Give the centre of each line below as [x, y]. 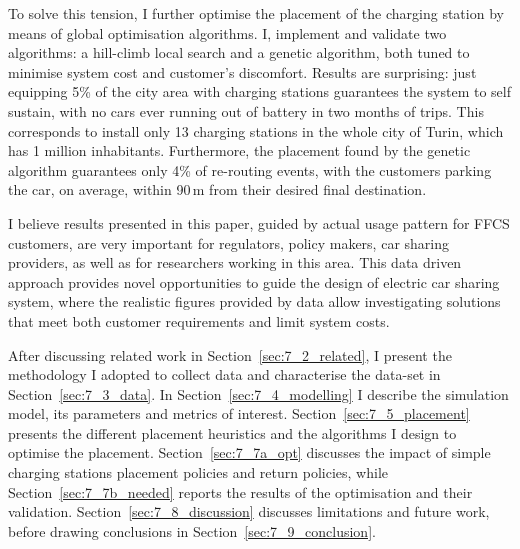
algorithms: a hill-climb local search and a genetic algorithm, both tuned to [239, 52]
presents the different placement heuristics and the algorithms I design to [232, 432]
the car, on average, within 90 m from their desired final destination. [217, 189]
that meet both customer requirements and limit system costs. [199, 320]
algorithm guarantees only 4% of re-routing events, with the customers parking [250, 169]
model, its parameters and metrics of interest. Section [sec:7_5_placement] [239, 413]
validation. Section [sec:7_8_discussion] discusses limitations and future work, [249, 511]
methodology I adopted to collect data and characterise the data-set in [224, 374]
